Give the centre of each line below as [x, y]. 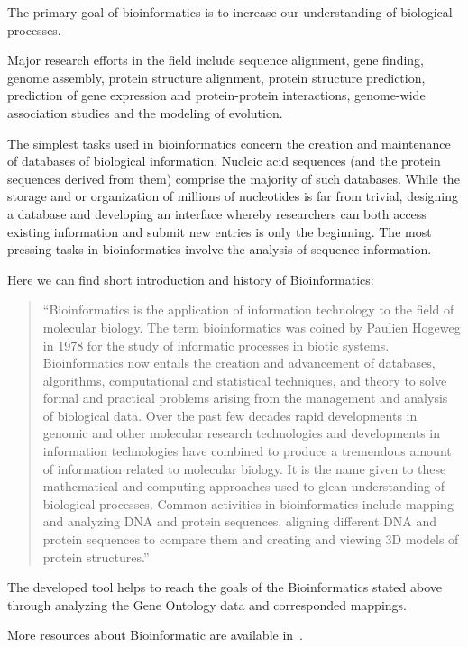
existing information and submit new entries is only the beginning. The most [220, 231]
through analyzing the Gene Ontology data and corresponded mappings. [207, 604]
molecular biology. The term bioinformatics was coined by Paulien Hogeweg [252, 327]
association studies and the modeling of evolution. [145, 112]
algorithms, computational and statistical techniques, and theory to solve [245, 380]
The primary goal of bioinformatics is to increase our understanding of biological [230, 12]
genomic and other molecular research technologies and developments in [241, 433]
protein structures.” [96, 556]
